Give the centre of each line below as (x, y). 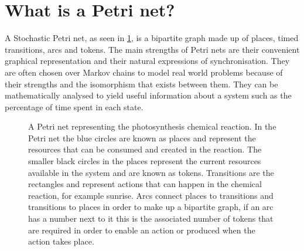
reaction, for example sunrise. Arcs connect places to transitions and (151, 195)
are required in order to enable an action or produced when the (142, 230)
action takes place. (61, 241)
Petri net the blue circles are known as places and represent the (142, 138)
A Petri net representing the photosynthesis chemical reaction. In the (152, 126)
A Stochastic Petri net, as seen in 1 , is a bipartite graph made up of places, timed (152, 38)
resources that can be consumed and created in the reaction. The (145, 149)
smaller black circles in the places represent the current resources (145, 161)
